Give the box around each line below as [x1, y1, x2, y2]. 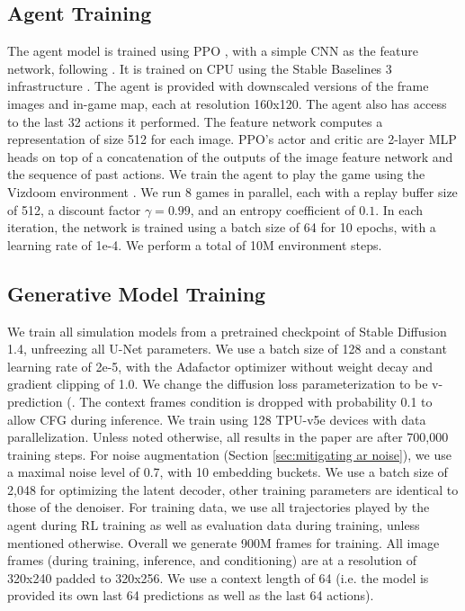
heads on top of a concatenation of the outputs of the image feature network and [7, 147, 453, 166]
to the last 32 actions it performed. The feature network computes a [7, 112, 383, 130]
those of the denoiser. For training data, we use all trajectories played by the [7, 498, 430, 517]
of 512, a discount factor [7, 200, 141, 219]
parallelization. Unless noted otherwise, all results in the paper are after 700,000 [7, 427, 449, 446]
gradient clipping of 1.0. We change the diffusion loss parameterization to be [7, 374, 428, 393]
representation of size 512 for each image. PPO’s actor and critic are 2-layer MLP [7, 130, 457, 148]
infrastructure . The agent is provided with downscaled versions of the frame [7, 76, 429, 95]
